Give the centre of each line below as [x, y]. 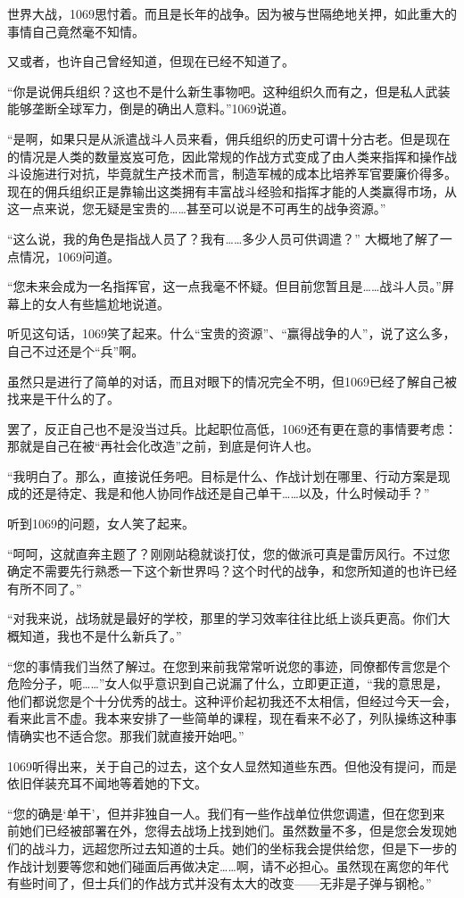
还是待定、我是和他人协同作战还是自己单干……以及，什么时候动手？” [231, 493]
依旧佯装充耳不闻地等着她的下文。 [107, 783]
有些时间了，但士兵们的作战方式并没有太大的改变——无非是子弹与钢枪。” [220, 883]
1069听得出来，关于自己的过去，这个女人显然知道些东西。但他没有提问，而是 [232, 765]
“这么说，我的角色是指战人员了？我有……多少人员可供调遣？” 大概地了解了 [224, 238]
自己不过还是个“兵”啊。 [76, 350]
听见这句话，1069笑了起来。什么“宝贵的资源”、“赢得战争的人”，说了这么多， [232, 333]
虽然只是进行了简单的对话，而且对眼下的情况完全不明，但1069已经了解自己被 [232, 381]
